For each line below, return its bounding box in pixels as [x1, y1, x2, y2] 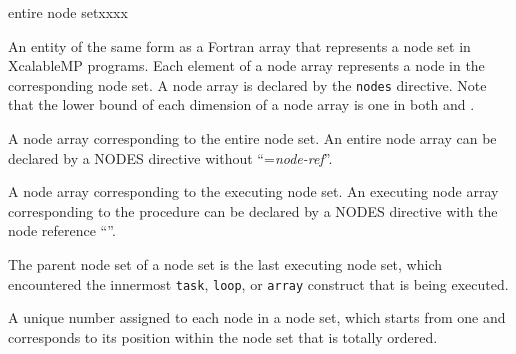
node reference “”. [8, 220, 116, 241]
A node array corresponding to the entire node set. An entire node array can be [8, 128, 497, 149]
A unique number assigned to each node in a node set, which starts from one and [8, 307, 506, 328]
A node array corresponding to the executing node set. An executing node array [8, 181, 499, 202]
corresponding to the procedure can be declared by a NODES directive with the [8, 200, 498, 221]
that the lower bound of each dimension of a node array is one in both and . [8, 94, 475, 115]
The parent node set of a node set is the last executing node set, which [8, 254, 442, 274]
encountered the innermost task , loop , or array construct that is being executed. [8, 273, 509, 294]
